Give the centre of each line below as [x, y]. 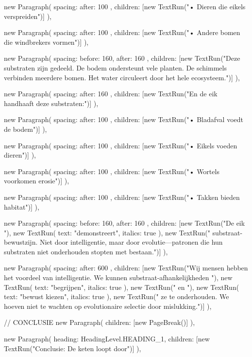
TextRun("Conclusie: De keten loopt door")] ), [73, 348]
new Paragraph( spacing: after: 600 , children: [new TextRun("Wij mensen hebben [126, 268]
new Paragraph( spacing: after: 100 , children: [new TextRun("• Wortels [112, 171]
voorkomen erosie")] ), [37, 181]
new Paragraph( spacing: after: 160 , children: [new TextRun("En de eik [111, 94]
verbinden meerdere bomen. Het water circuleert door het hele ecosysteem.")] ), [122, 77]
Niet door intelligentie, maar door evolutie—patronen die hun [131, 242]
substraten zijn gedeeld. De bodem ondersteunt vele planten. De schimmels [115, 67]
